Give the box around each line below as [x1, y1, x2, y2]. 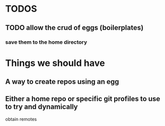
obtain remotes [5, 116, 37, 122]
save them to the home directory [5, 39, 87, 46]
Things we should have [5, 57, 105, 69]
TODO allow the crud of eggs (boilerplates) [5, 23, 144, 32]
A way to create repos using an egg [5, 77, 119, 86]
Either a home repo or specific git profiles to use [5, 94, 160, 103]
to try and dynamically [5, 103, 78, 111]
